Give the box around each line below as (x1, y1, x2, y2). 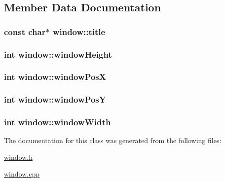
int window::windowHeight (4, 48, 112, 60)
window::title (52, 25, 106, 37)
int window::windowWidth (4, 116, 111, 128)
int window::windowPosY (4, 93, 106, 106)
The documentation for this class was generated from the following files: (4, 135, 222, 146)
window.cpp (4, 168, 39, 179)
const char (4, 25, 46, 37)
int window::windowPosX (4, 71, 106, 83)
